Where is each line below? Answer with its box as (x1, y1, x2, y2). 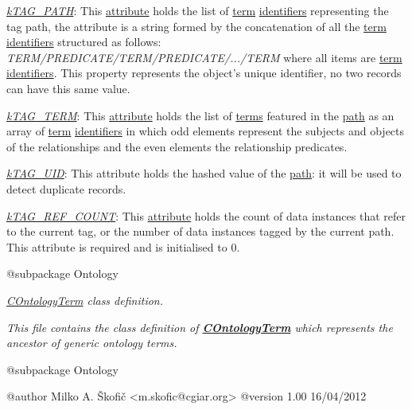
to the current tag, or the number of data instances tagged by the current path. (6, 223, 395, 240)
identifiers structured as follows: (6, 33, 161, 50)
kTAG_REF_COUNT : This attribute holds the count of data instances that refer (6, 207, 406, 224)
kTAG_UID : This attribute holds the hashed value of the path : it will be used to (6, 165, 402, 182)
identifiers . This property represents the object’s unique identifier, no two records (6, 64, 402, 81)
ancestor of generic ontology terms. (6, 334, 177, 351)
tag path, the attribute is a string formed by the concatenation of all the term (6, 18, 387, 34)
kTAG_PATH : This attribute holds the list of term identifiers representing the (6, 2, 389, 18)
